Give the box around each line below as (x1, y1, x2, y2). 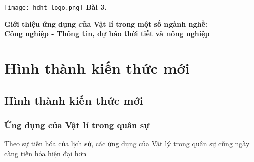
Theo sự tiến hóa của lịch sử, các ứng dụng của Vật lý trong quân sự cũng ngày (4, 138, 250, 149)
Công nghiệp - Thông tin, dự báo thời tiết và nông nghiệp (4, 28, 210, 39)
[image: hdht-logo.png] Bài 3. (4, 2, 107, 12)
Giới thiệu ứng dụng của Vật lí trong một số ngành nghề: (4, 18, 208, 29)
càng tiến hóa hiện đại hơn (4, 148, 87, 158)
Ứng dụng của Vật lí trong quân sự (4, 118, 150, 131)
